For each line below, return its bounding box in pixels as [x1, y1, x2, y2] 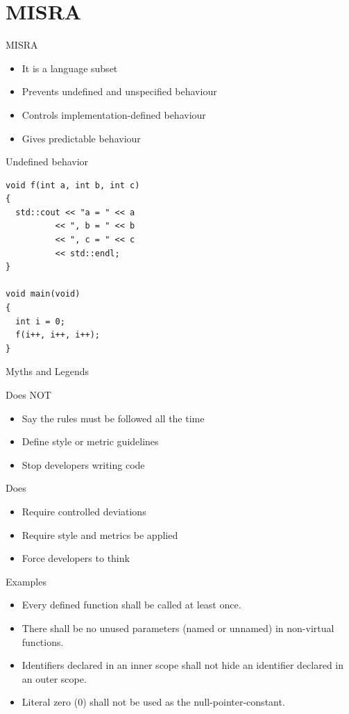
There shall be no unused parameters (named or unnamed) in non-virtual [22, 620, 334, 635]
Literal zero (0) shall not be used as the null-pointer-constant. [22, 695, 285, 709]
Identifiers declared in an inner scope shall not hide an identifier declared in [22, 658, 344, 672]
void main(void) [6, 289, 80, 299]
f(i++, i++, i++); [15, 330, 101, 340]
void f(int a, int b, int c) [6, 180, 140, 190]
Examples [6, 574, 46, 588]
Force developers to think [22, 551, 130, 565]
